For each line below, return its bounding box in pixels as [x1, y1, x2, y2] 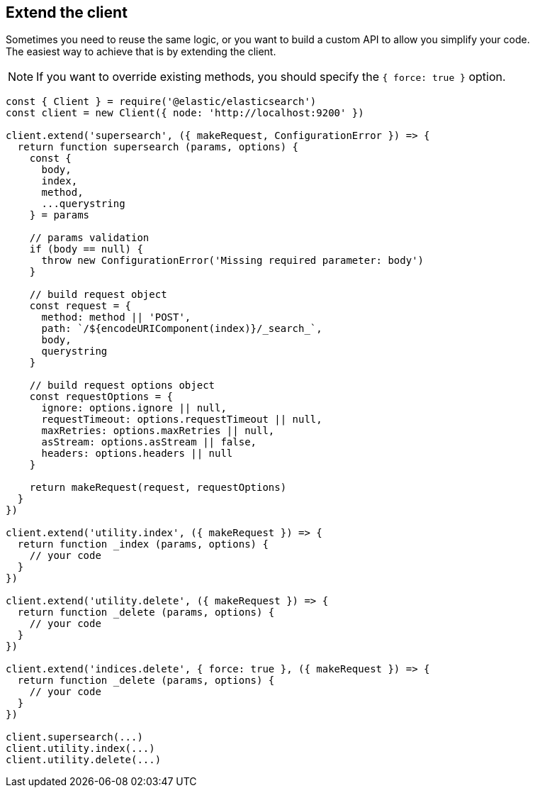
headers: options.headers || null [41, 448, 233, 460]
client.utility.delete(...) [6, 754, 162, 766]
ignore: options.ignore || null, [41, 402, 227, 414]
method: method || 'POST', [41, 311, 191, 323]
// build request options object [29, 379, 215, 392]
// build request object [29, 289, 167, 301]
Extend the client [6, 4, 128, 21]
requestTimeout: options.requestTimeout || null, [41, 414, 322, 426]
